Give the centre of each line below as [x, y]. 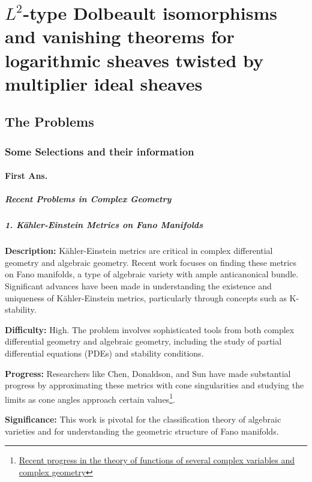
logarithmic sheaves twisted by [134, 60]
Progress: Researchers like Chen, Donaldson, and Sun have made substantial [148, 373]
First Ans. [26, 176]
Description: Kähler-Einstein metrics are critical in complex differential [139, 251]
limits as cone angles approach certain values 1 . [90, 398]
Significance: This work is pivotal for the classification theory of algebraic [143, 419]
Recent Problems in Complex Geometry [88, 199]
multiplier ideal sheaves [104, 83]
